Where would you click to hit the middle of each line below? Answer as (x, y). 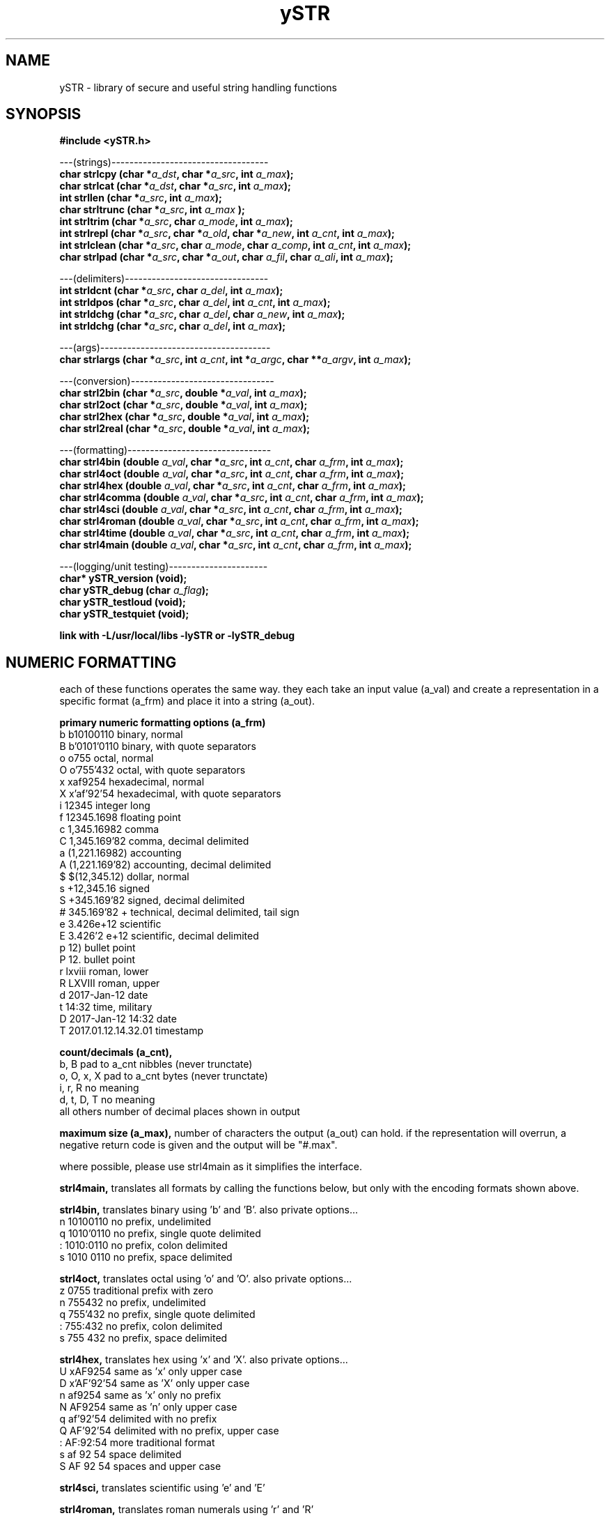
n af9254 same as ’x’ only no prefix (140, 1395)
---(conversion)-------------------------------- (167, 381)
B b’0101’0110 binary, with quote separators (158, 746)
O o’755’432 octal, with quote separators (152, 770)
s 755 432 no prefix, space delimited (143, 1338)
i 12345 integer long (105, 806)
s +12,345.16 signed (104, 889)
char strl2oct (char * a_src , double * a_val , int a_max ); (183, 405)
